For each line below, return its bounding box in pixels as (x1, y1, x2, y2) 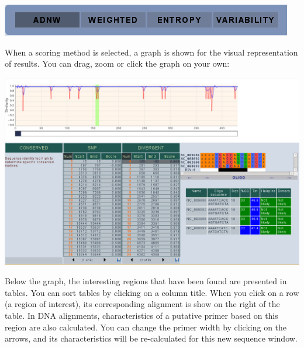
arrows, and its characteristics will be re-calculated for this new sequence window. (5, 332, 298, 344)
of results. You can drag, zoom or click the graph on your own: (5, 57, 230, 70)
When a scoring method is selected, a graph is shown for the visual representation (5, 46, 298, 58)
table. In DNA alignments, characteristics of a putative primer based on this (5, 309, 278, 322)
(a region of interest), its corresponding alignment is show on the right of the (5, 298, 280, 310)
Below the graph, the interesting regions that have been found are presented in (5, 275, 287, 287)
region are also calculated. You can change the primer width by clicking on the (5, 321, 287, 333)
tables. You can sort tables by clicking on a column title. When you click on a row (5, 286, 299, 298)
